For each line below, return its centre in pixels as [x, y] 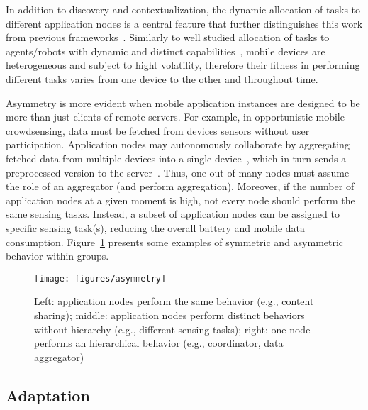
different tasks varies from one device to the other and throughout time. [162, 78]
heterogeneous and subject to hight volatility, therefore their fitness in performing [183, 65]
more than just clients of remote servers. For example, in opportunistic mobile [175, 117]
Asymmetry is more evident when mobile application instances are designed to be [183, 102]
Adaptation [48, 395]
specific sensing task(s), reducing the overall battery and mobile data [156, 227]
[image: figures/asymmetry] [100, 278]
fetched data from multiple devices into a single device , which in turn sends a [176, 158]
